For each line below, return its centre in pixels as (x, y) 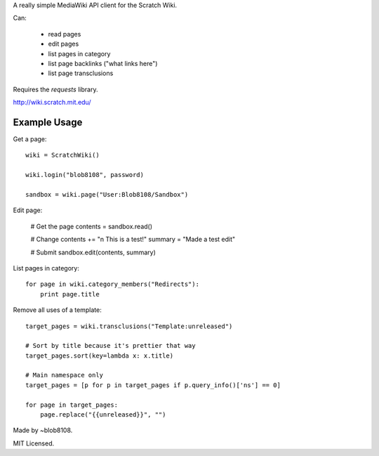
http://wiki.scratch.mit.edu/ (52, 103)
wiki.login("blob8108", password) (85, 175)
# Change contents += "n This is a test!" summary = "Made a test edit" (133, 240)
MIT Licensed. (34, 443)
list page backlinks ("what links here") (103, 63)
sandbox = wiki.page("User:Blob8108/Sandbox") (107, 194)
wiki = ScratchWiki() (62, 155)
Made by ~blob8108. (43, 430)
